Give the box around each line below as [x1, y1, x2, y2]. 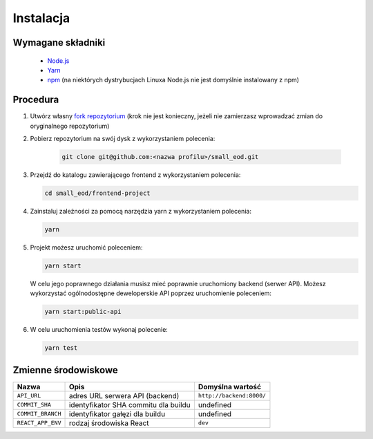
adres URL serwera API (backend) [68, 391, 180, 400]
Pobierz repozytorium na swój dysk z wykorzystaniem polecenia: [30, 135, 216, 143]
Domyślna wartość [198, 382, 262, 391]
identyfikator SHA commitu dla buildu [68, 400, 191, 409]
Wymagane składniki [12, 37, 106, 48]
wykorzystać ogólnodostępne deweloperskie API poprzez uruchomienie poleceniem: [30, 289, 272, 297]
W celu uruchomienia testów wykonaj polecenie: [30, 326, 169, 334]
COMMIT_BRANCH [17, 410, 61, 418]
